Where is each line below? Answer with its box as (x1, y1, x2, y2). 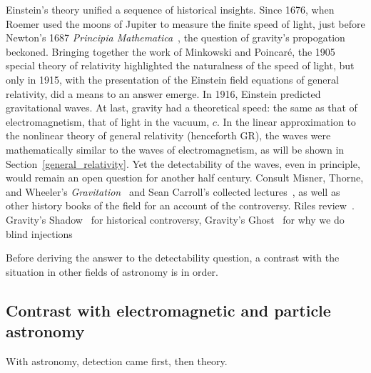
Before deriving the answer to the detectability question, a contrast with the (6, 250, 340, 265)
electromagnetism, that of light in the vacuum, (6, 114, 210, 129)
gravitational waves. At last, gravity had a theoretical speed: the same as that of (6, 100, 357, 115)
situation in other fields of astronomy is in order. (6, 264, 218, 279)
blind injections (6, 226, 73, 241)
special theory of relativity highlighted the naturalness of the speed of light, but (6, 58, 355, 73)
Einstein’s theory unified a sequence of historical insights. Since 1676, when (6, 2, 335, 16)
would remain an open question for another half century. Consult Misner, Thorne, (6, 170, 364, 185)
